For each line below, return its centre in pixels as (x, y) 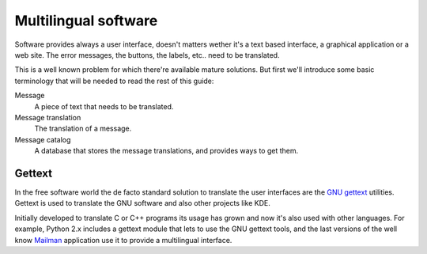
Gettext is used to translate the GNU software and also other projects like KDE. (142, 203)
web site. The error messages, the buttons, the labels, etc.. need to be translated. (147, 55)
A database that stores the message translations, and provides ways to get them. (166, 151)
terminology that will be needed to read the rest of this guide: (114, 81)
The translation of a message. (83, 129)
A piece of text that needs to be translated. (104, 106)
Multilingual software (86, 21)
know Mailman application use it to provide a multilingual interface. (123, 240)
